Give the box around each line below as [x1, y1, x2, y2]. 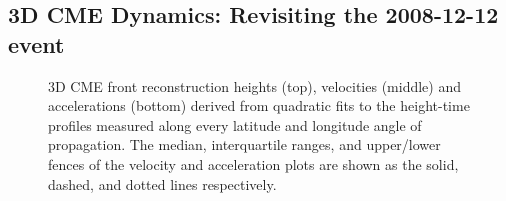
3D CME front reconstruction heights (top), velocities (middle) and [48, 75, 461, 96]
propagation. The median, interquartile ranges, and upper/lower [48, 134, 441, 155]
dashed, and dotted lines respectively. [48, 173, 277, 194]
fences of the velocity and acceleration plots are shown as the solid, [48, 153, 459, 174]
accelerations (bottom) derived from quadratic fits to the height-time [48, 95, 470, 116]
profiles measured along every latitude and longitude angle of [48, 114, 422, 135]
